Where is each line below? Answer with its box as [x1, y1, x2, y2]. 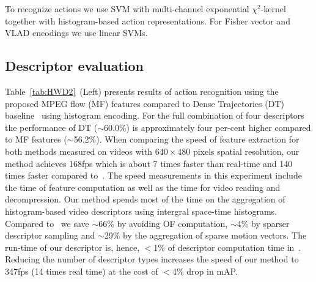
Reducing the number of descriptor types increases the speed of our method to [5, 253, 299, 265]
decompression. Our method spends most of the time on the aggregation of [5, 193, 285, 206]
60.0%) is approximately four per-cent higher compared [104, 121, 311, 133]
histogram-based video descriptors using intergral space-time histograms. [5, 204, 277, 217]
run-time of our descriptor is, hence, [5, 240, 140, 253]
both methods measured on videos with [5, 144, 152, 157]
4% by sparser [237, 217, 290, 229]
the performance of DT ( [5, 121, 98, 133]
